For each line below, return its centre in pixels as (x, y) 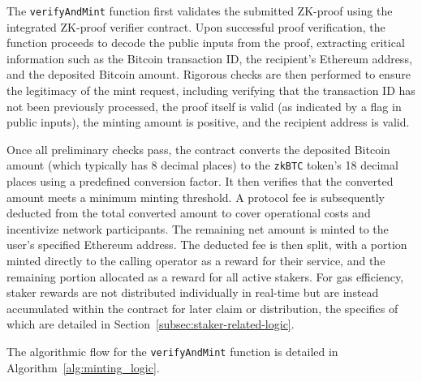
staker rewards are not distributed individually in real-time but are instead (193, 292)
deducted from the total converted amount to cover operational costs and (189, 213)
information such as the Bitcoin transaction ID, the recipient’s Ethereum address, (209, 58)
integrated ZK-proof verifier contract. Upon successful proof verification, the (196, 26)
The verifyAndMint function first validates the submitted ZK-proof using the (200, 11)
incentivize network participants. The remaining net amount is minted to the (198, 228)
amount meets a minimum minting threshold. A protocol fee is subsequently (196, 197)
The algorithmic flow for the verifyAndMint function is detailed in (172, 351)
